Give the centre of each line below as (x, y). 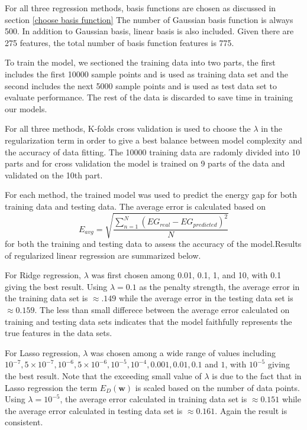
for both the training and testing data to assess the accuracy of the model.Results (153, 244)
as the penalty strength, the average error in (219, 286)
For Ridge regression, (43, 275)
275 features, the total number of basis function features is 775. (119, 42)
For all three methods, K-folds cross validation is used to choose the (128, 128)
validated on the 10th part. (54, 175)
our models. (26, 108)
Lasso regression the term (51, 387)
